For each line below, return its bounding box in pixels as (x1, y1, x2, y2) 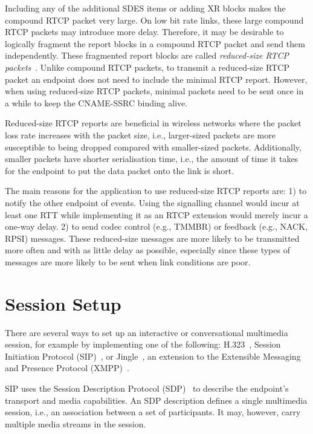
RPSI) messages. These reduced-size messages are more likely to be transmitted (5, 232, 300, 244)
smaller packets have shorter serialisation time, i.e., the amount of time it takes (5, 152, 298, 165)
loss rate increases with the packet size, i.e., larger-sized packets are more (5, 128, 276, 141)
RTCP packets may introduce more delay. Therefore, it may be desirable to (5, 25, 284, 38)
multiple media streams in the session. (5, 417, 146, 430)
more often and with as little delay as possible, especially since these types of (5, 244, 290, 256)
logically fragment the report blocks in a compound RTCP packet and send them (5, 37, 305, 50)
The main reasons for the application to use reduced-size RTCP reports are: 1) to (5, 184, 307, 197)
